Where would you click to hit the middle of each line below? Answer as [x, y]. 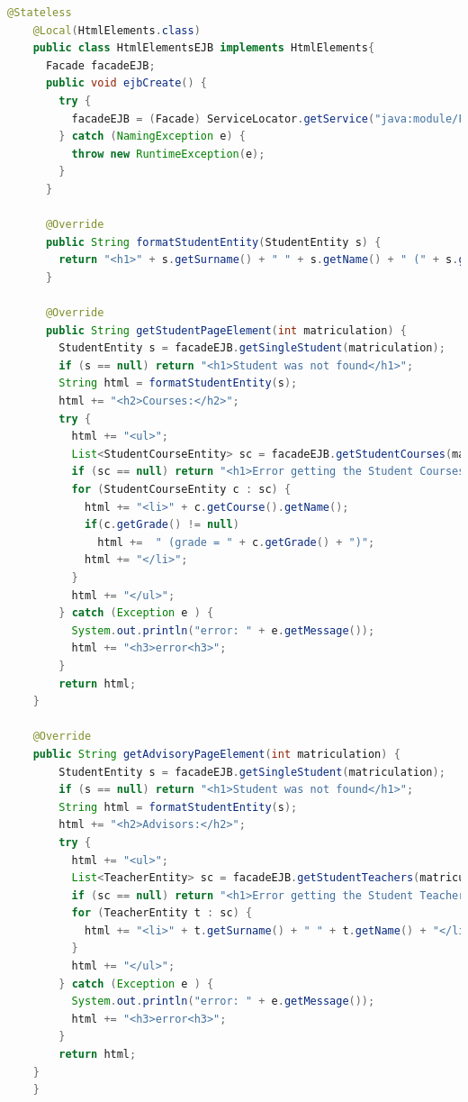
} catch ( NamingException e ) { [152, 137]
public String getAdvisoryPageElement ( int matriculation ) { [216, 754]
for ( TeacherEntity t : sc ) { [162, 913]
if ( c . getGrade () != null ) [162, 525]
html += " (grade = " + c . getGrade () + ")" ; [236, 542]
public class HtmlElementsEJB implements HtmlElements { [204, 48]
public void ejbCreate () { [126, 83]
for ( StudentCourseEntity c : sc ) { [181, 490]
